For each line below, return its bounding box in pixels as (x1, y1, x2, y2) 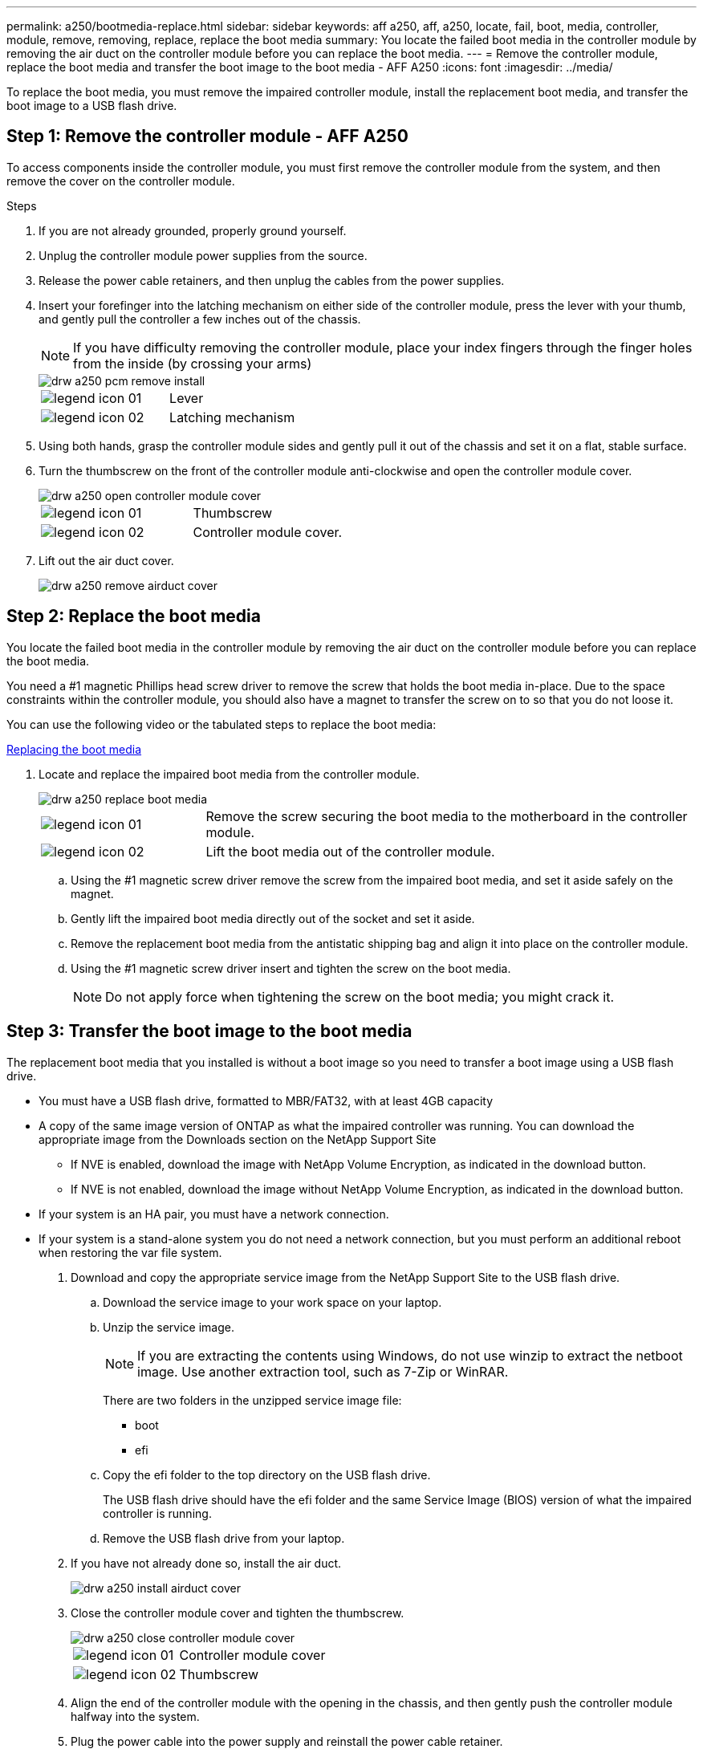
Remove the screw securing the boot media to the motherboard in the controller (205, 807, 688, 824)
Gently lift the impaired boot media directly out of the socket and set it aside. (71, 911, 475, 925)
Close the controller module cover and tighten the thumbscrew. (71, 1605, 404, 1620)
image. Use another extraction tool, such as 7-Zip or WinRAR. (137, 1363, 509, 1380)
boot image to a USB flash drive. (6, 99, 177, 112)
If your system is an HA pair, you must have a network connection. (39, 1206, 389, 1221)
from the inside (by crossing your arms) (73, 355, 312, 372)
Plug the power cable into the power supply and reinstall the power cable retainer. (71, 1734, 503, 1748)
